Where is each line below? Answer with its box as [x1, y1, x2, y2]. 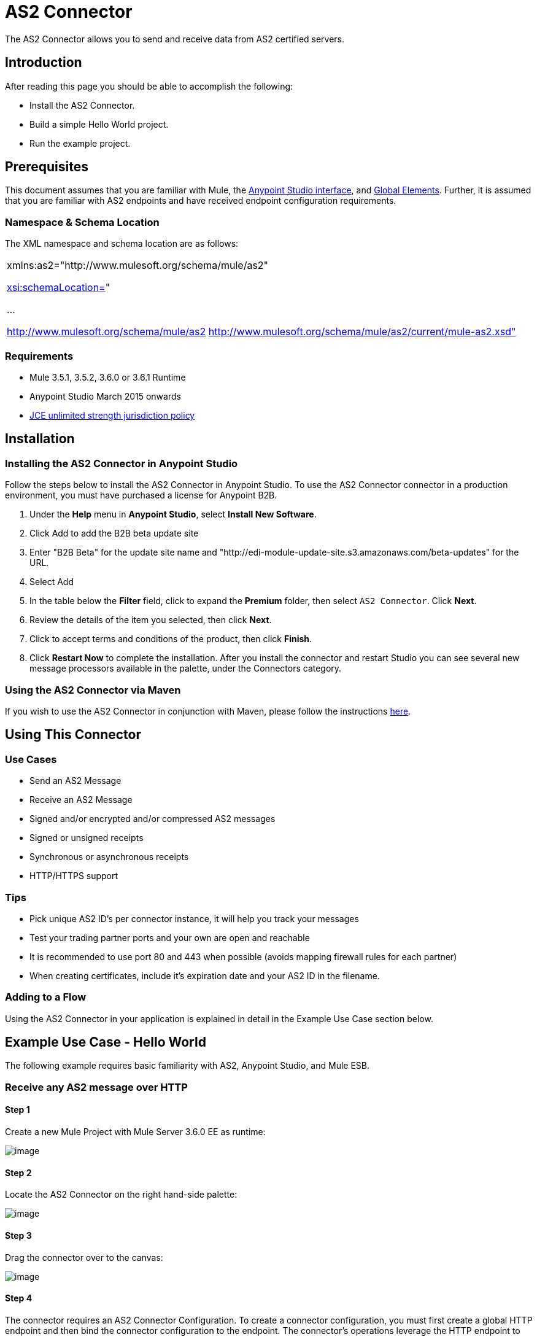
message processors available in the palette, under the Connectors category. [29, 663, 342, 674]
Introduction [5, 55, 82, 71]
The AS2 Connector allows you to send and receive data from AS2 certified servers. [5, 33, 345, 44]
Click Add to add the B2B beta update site [29, 528, 199, 539]
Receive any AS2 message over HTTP [5, 1080, 188, 1093]
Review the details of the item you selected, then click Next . [29, 614, 272, 626]
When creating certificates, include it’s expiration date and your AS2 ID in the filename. [29, 970, 380, 981]
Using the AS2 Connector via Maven [5, 683, 181, 696]
